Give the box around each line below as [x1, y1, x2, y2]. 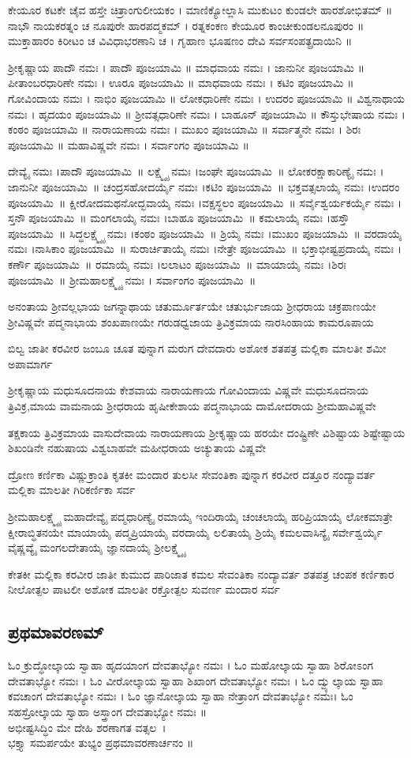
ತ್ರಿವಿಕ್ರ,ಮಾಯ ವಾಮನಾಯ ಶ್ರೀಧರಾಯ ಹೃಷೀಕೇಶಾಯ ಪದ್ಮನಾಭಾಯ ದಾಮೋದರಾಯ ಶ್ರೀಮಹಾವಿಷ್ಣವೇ [8, 398, 376, 414]
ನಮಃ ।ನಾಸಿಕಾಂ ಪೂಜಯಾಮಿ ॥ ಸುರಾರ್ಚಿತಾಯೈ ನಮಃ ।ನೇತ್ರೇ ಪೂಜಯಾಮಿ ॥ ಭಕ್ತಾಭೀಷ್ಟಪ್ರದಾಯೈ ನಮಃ [8, 240, 394, 257]
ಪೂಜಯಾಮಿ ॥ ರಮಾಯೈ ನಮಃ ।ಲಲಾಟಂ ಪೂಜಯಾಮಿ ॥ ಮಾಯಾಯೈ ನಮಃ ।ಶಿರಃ [34, 255, 346, 272]
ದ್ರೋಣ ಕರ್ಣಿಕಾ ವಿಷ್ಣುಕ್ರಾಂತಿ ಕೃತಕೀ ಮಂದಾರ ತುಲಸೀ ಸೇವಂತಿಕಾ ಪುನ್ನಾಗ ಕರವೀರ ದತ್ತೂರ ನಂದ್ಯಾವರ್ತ [8, 466, 376, 482]
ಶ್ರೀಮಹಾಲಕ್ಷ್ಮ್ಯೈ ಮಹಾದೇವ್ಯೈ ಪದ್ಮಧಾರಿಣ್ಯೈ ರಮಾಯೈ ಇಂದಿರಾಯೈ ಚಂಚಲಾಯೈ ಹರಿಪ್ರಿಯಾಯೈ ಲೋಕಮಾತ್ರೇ [8, 508, 393, 525]
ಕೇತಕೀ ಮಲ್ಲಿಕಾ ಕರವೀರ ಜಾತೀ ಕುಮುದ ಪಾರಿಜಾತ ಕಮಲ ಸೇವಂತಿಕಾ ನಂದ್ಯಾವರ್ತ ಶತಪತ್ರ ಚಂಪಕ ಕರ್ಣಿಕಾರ [8, 565, 394, 582]
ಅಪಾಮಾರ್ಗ [8, 355, 53, 371]
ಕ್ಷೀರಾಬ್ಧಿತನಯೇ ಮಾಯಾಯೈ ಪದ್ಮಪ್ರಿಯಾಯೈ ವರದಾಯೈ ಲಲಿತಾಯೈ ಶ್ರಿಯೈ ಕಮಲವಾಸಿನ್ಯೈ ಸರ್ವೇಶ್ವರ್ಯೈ [8, 523, 383, 540]
